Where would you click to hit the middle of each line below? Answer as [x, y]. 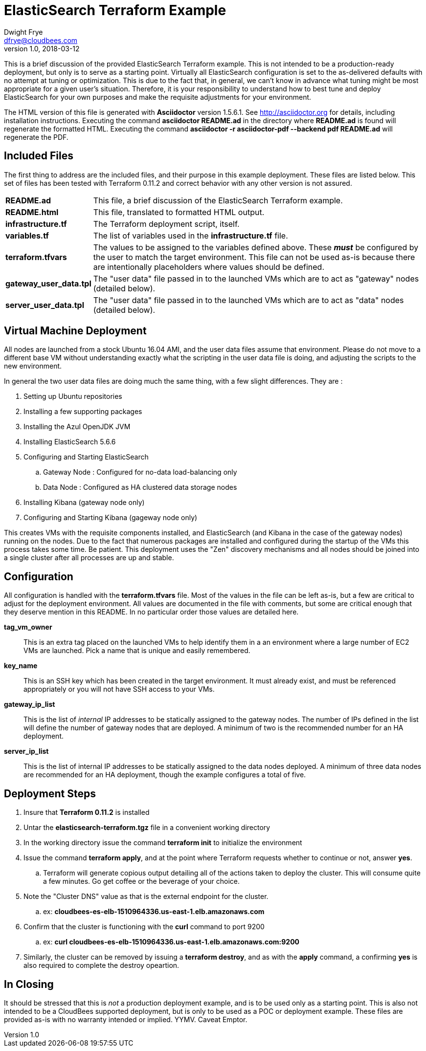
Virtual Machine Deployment [75, 331]
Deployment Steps [50, 793]
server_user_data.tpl [45, 305]
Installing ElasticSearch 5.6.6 [70, 442]
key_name [21, 666]
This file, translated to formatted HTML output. [179, 212]
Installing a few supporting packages [83, 412]
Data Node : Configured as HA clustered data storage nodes [140, 487]
